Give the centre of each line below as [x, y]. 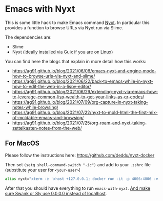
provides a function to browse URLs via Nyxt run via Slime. [64, 27]
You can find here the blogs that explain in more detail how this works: [76, 61]
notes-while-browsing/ [35, 107]
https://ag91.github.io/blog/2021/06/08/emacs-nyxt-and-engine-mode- [84, 71]
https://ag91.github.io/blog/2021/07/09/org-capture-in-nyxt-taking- [80, 102]
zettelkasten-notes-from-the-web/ [47, 128]
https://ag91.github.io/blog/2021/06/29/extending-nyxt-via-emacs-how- [85, 91]
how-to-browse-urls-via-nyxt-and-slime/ [53, 76]
